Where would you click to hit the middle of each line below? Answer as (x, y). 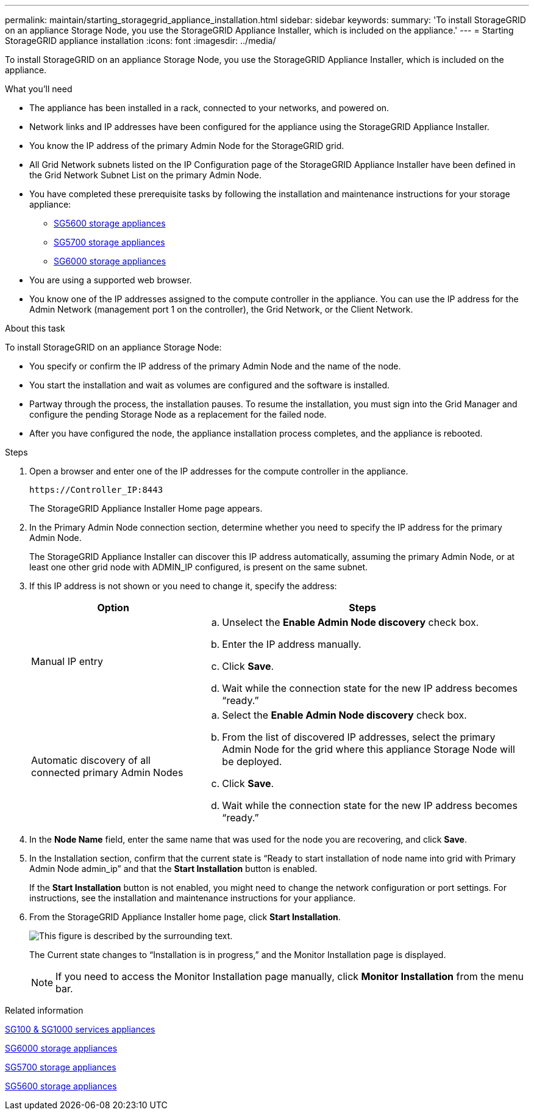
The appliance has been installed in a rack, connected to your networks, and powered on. (209, 108)
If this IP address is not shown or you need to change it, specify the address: (183, 586)
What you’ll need (39, 89)
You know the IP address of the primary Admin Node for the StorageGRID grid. (187, 146)
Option (113, 608)
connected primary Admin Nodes (107, 772)
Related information (44, 1010)
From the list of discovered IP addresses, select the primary (359, 737)
